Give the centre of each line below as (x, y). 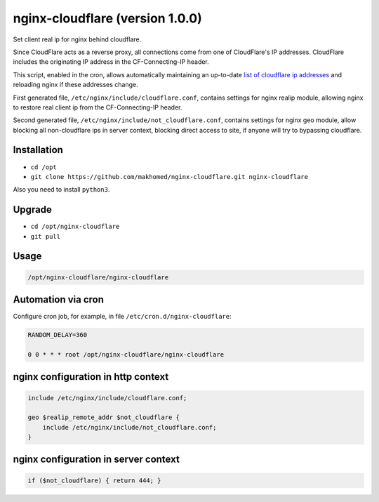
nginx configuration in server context (97, 460)
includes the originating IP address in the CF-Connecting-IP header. (111, 62)
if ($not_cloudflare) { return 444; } (94, 480)
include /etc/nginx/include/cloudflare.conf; (107, 398)
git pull (46, 236)
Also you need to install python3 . (61, 190)
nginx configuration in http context (91, 377)
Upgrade (33, 210)
